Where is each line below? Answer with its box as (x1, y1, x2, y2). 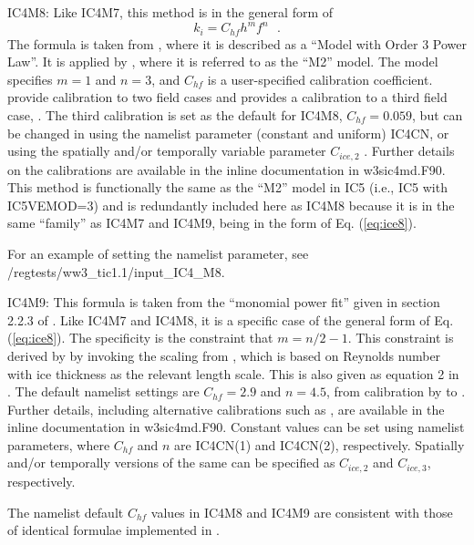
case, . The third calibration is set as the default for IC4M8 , (7, 105, 343, 124)
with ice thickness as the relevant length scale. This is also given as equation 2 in (7, 364, 459, 383)
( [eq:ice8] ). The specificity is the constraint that (7, 328, 273, 347)
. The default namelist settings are (7, 382, 200, 401)
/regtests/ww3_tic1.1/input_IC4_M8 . (7, 262, 225, 281)
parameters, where (7, 435, 110, 454)
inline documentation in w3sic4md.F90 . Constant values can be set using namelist (7, 417, 465, 437)
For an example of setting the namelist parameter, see (7, 243, 309, 262)
